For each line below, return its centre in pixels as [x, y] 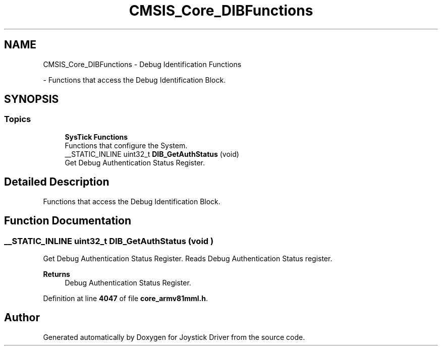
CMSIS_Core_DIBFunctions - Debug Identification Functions [142, 64]
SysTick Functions [96, 137]
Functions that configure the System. [126, 145]
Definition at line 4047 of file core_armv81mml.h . [126, 298]
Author [22, 318]
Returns [57, 274]
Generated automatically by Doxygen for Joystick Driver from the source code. [174, 337]
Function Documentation [68, 221]
